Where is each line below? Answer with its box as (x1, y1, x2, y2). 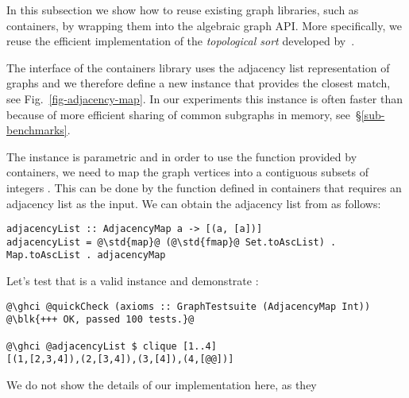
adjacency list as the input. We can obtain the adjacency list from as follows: (6, 195, 381, 211)
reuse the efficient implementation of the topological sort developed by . (6, 33, 355, 49)
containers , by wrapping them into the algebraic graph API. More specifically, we (6, 17, 402, 33)
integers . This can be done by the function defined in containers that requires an (6, 179, 402, 195)
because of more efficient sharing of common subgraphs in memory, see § (6, 106, 361, 122)
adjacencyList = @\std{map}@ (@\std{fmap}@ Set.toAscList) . (6, 236, 337, 248)
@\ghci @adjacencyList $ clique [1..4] (6, 340, 217, 352)
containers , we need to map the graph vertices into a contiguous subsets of (6, 164, 368, 180)
